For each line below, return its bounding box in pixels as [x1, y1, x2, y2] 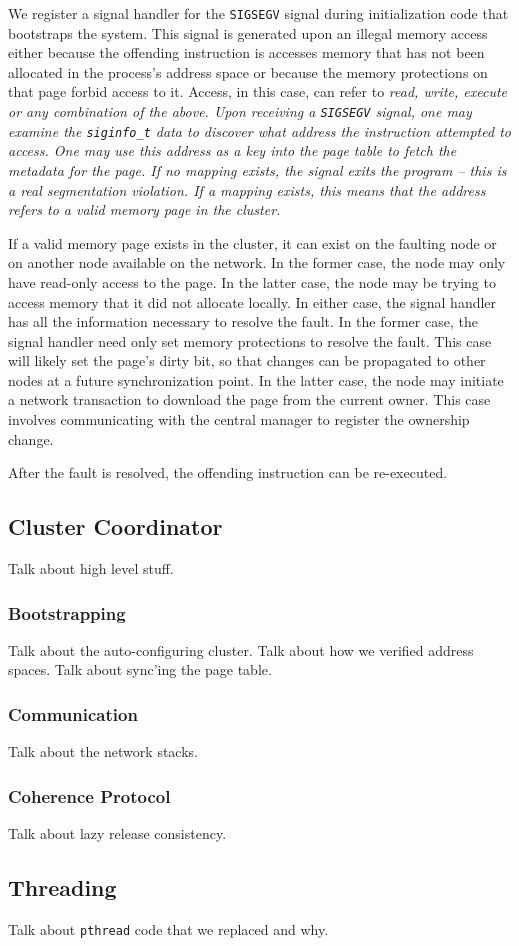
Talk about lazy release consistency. [8, 823, 227, 844]
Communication [8, 701, 138, 726]
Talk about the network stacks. [8, 741, 198, 762]
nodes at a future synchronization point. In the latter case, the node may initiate [8, 369, 504, 390]
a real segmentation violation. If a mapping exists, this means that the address [8, 179, 486, 200]
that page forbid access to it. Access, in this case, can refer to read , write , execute [8, 81, 508, 102]
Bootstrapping [8, 600, 126, 625]
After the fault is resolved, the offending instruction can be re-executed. [8, 462, 448, 483]
